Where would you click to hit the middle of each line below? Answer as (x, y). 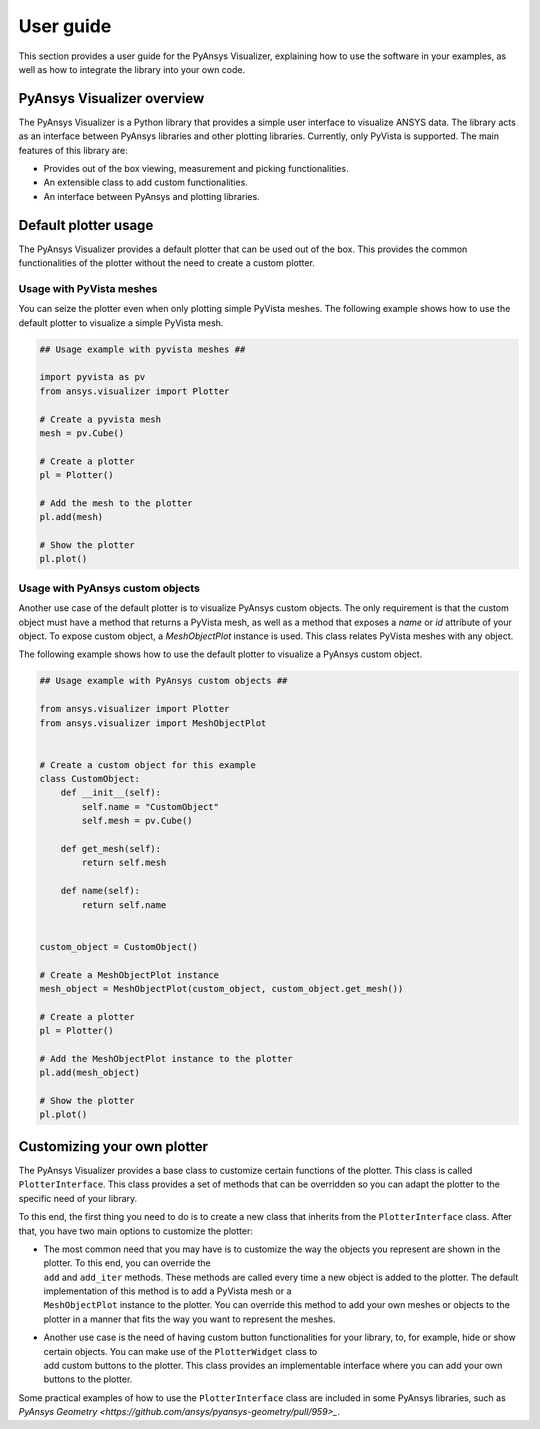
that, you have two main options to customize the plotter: (136, 1231)
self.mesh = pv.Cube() (137, 821)
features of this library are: (73, 150)
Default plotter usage (86, 225)
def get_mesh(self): (111, 849)
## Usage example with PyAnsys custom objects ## (163, 681)
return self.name (124, 904)
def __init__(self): (111, 793)
